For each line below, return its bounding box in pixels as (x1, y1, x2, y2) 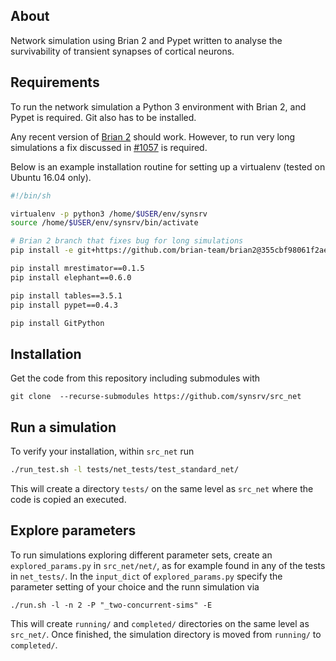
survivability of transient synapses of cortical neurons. (10, 45, 235, 57)
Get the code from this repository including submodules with (10, 372, 261, 384)
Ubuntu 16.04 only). (10, 171, 92, 183)
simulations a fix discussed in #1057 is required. (10, 141, 208, 153)
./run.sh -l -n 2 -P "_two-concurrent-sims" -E (10, 600, 213, 610)
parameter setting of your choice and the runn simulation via (10, 580, 260, 593)
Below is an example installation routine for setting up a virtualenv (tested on (10, 160, 326, 173)
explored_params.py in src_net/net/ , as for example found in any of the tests (10, 559, 326, 571)
